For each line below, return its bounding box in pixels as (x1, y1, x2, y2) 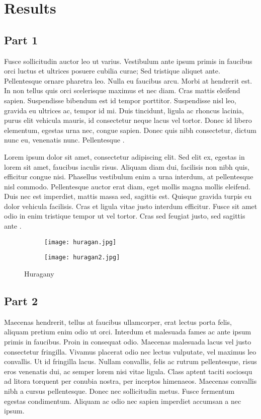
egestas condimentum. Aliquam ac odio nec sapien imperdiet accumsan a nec (4, 395, 241, 406)
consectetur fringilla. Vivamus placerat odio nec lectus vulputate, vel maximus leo (4, 346, 256, 357)
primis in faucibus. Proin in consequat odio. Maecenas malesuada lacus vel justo (4, 336, 251, 346)
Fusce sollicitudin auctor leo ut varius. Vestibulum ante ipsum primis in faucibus (4, 55, 252, 66)
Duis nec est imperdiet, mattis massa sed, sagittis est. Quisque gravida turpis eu (4, 191, 252, 201)
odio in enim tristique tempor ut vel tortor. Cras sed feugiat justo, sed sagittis (4, 211, 245, 221)
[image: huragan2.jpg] (44, 254, 120, 261)
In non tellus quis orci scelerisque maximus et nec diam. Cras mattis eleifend (4, 85, 240, 96)
